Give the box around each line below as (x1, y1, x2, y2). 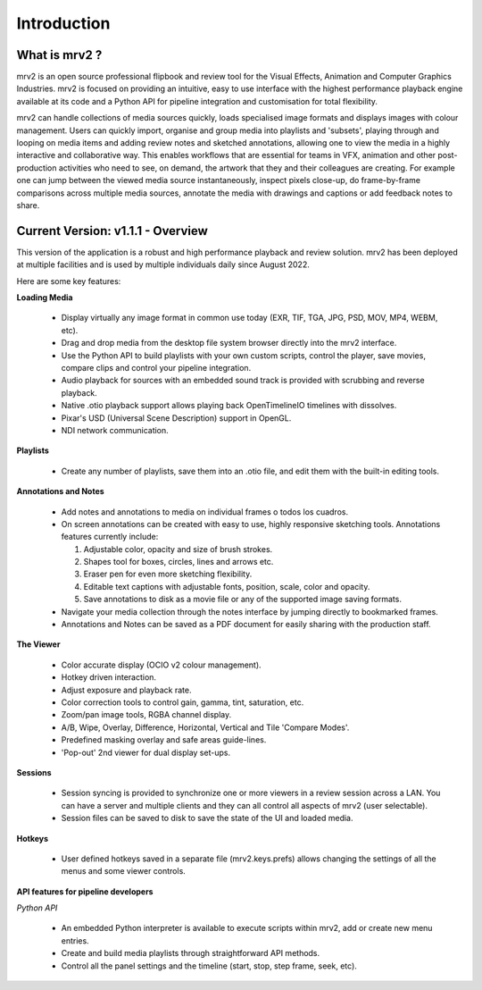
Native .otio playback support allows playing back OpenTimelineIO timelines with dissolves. (61, 400, 397, 411)
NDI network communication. (61, 424, 169, 435)
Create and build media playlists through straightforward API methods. (61, 948, 320, 959)
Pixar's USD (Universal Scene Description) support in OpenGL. (61, 412, 292, 424)
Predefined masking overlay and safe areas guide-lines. (61, 734, 267, 745)
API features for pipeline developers (16, 885, 154, 897)
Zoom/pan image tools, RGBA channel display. (61, 709, 232, 720)
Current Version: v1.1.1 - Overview (16, 223, 209, 239)
